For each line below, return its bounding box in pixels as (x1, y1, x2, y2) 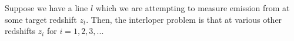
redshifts (5, 25, 35, 37)
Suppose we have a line (5, 2, 88, 13)
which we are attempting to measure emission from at (95, 2, 290, 13)
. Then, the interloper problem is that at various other (86, 13, 282, 25)
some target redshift (5, 13, 77, 25)
